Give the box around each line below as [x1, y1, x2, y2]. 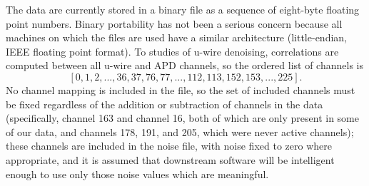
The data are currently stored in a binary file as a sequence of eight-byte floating [6, 2, 360, 16]
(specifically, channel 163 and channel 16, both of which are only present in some [6, 110, 359, 125]
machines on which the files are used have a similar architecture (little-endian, [6, 30, 347, 45]
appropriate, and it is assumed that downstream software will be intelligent [6, 152, 335, 167]
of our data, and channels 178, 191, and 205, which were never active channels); [6, 124, 354, 139]
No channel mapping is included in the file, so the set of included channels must [6, 82, 355, 97]
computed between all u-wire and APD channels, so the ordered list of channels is [6, 58, 363, 73]
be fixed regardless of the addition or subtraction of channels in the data [6, 96, 323, 111]
